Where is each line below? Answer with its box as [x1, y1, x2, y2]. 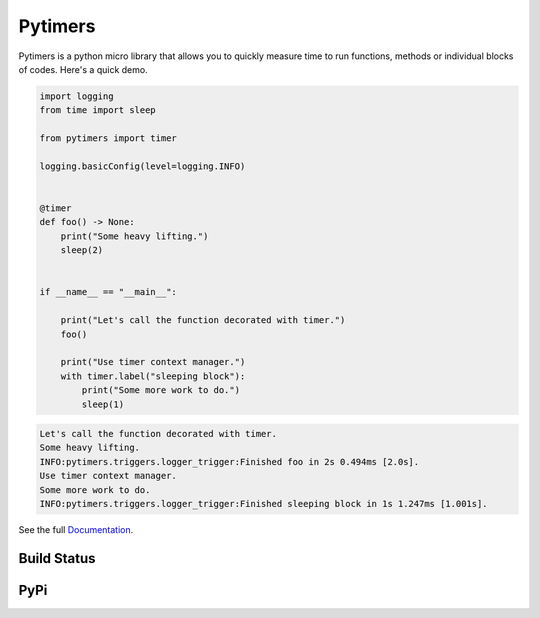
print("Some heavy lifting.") [60, 230, 209, 242]
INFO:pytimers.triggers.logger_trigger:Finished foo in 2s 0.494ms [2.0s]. [39, 456, 420, 467]
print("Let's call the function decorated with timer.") [60, 315, 346, 326]
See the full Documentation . [18, 524, 134, 536]
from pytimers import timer [39, 133, 177, 144]
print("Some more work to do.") [81, 385, 240, 396]
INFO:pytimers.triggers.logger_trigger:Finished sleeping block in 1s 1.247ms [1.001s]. [39, 498, 489, 510]
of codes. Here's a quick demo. [18, 63, 149, 75]
